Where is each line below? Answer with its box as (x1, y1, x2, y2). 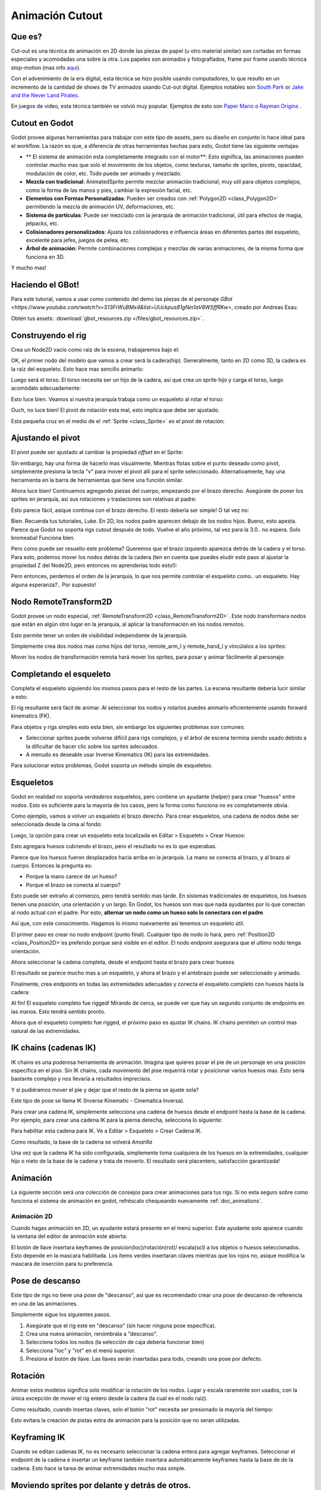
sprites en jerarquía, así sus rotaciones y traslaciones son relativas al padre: (11, 495, 197, 503)
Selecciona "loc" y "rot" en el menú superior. (26, 1347, 136, 1354)
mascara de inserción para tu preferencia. (11, 1261, 114, 1268)
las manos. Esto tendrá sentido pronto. (11, 1008, 106, 1015)
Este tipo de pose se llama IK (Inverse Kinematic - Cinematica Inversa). (11, 1097, 185, 1104)
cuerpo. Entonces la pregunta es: (11, 862, 93, 870)
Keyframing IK (11, 1432, 65, 1442)
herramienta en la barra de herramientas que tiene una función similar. (11, 476, 184, 483)
